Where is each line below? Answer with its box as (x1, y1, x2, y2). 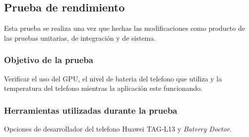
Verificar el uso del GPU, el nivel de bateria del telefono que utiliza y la (4, 73, 222, 83)
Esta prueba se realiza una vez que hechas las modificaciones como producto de (4, 23, 245, 33)
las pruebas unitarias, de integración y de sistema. (4, 32, 156, 43)
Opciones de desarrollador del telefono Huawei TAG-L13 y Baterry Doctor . (4, 124, 232, 134)
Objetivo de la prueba (4, 54, 93, 66)
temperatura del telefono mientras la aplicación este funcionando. (4, 83, 203, 93)
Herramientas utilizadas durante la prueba (4, 104, 178, 116)
